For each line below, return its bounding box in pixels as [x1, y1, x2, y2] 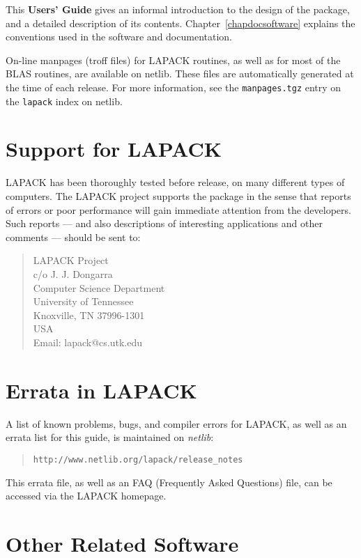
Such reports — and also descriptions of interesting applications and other [6, 216, 323, 231]
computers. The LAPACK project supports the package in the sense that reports [6, 189, 351, 203]
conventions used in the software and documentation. [6, 29, 232, 44]
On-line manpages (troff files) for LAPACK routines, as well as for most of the [6, 52, 341, 67]
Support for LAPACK [6, 134, 222, 163]
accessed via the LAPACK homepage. [6, 488, 167, 503]
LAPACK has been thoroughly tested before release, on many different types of [6, 175, 345, 189]
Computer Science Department [33, 280, 165, 295]
